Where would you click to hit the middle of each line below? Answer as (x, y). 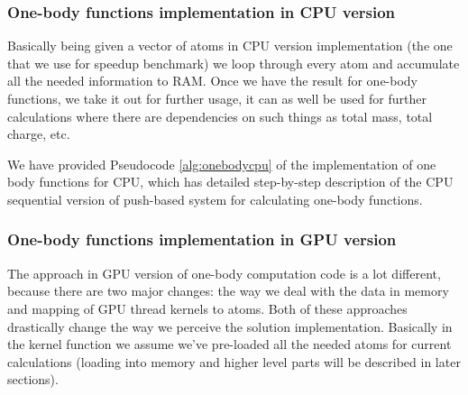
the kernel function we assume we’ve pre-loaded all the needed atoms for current (229, 344)
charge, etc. (39, 134)
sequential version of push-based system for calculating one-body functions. (215, 199)
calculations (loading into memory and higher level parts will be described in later (234, 361)
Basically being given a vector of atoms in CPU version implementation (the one (230, 46)
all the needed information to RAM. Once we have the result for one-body (212, 81)
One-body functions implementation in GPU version (202, 239)
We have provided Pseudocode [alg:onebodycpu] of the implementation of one (222, 164)
